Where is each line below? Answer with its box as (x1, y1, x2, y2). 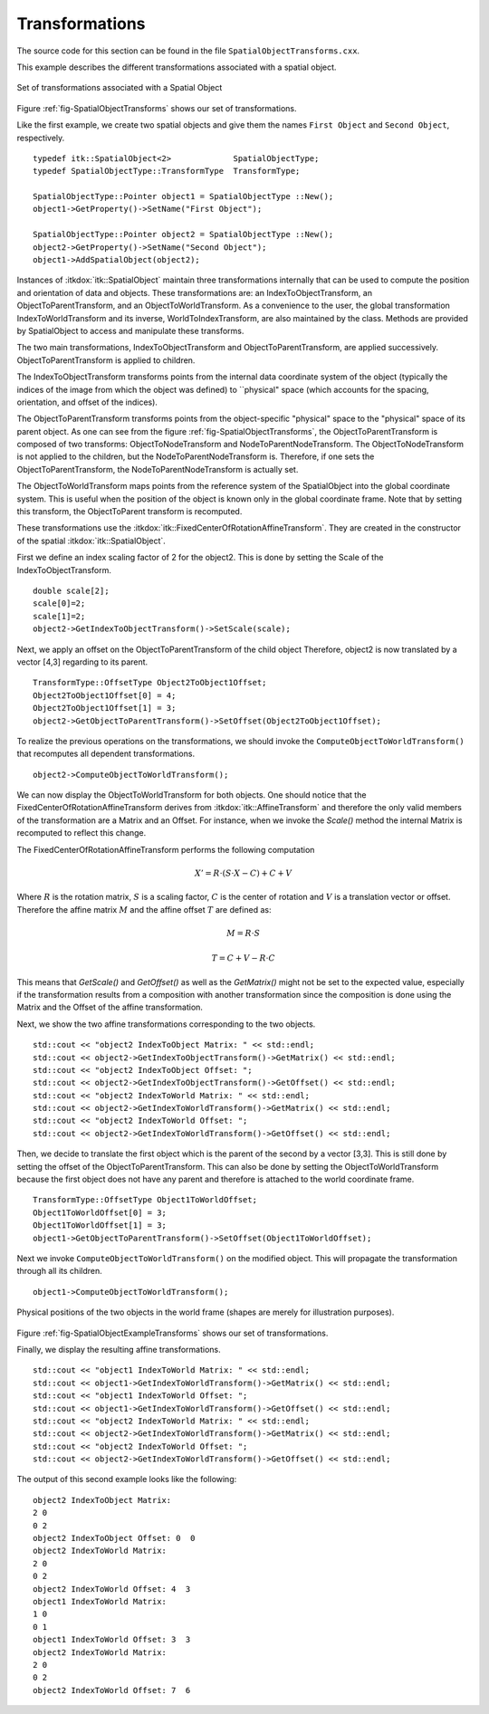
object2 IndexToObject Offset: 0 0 (33, 1533, 196, 1544)
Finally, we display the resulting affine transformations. (16, 1344, 221, 1355)
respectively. (16, 132, 65, 143)
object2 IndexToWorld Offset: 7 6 (33, 1685, 191, 1695)
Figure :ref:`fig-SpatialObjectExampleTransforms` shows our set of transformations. (16, 1327, 329, 1338)
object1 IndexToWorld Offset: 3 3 (33, 1634, 191, 1645)
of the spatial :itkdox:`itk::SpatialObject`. (16, 535, 167, 546)
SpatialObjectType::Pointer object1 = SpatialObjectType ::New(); (33, 191, 334, 202)
